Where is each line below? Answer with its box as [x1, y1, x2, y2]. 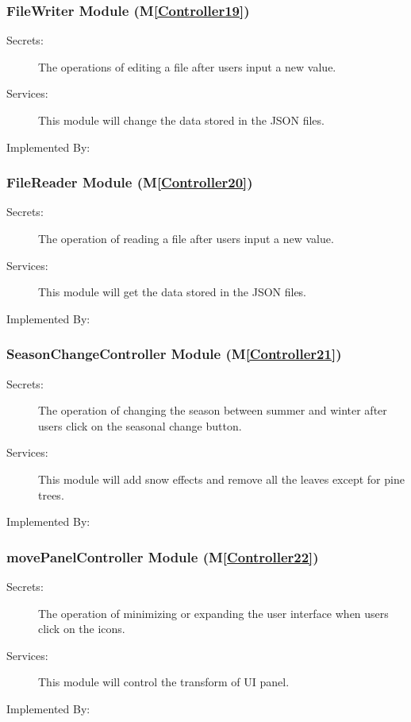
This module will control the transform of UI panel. [38, 674, 290, 690]
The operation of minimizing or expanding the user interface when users [38, 604, 389, 621]
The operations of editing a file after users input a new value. [38, 58, 336, 75]
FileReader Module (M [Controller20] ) [6, 172, 253, 192]
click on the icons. [38, 620, 125, 637]
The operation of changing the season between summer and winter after [38, 402, 387, 419]
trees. [38, 486, 64, 503]
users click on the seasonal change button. [38, 417, 242, 434]
